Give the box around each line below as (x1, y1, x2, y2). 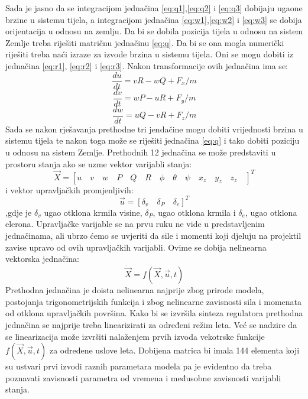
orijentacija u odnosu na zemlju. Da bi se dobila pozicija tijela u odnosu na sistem (5, 25, 303, 37)
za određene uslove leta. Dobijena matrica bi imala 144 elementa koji (49, 344, 300, 356)
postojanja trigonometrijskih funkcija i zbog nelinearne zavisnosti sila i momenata (5, 295, 302, 307)
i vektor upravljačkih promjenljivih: (5, 183, 134, 196)
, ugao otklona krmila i (153, 206, 236, 218)
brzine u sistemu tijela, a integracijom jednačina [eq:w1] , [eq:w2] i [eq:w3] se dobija (5, 13, 302, 25)
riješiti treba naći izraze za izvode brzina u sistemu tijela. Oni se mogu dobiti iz (5, 48, 294, 60)
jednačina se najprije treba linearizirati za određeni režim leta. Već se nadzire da (5, 318, 297, 330)
